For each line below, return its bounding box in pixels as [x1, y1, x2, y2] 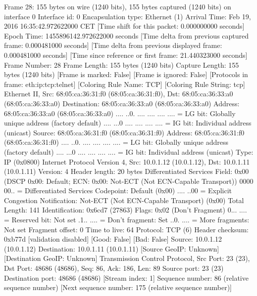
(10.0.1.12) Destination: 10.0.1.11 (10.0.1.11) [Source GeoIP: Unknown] [4, 243, 219, 254]
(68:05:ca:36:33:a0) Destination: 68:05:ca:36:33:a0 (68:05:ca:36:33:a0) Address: [4, 98, 240, 108]
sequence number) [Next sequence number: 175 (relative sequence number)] [4, 282, 232, 293]
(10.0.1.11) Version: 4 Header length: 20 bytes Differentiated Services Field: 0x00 [4, 166, 249, 176]
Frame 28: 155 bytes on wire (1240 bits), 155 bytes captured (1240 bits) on [4, 1, 231, 11]
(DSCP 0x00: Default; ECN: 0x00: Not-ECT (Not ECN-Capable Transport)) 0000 [4, 175, 254, 186]
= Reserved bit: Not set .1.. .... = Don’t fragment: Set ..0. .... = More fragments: [4, 214, 250, 225]
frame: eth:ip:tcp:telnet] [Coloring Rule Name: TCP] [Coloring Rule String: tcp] [4, 79, 245, 89]
